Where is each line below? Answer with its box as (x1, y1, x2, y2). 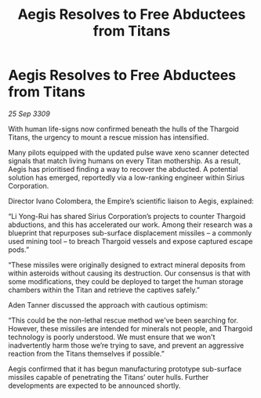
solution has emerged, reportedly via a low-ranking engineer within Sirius (8, 173, 245, 182)
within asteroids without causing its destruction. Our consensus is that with (8, 268, 251, 278)
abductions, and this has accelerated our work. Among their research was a (8, 220, 253, 229)
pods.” (8, 245, 30, 254)
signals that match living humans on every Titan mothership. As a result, (8, 155, 241, 166)
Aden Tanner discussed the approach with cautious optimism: (8, 300, 208, 309)
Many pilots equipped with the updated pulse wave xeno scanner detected (8, 148, 249, 157)
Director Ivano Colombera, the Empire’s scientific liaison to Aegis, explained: (8, 196, 255, 206)
